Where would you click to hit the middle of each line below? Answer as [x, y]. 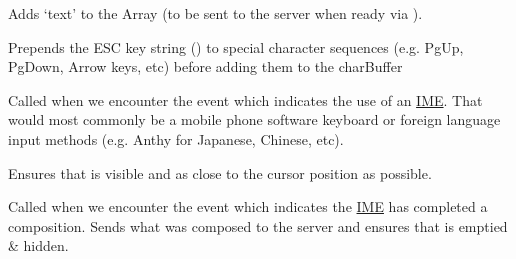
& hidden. [38, 245]
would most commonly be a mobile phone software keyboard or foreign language [254, 119]
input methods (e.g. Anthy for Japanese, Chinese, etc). [176, 138]
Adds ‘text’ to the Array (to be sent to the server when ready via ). [215, 13]
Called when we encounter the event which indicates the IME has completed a [248, 206]
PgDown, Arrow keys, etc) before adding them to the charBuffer [205, 66]
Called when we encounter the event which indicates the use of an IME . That [245, 99]
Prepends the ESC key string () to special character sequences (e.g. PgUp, [236, 46]
